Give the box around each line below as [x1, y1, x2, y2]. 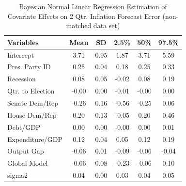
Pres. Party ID [7, 62, 51, 72]
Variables [7, 37, 39, 47]
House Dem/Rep [7, 109, 57, 120]
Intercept [7, 49, 34, 60]
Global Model [7, 158, 48, 168]
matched [66, 20, 92, 31]
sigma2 [7, 170, 28, 180]
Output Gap [7, 146, 44, 156]
